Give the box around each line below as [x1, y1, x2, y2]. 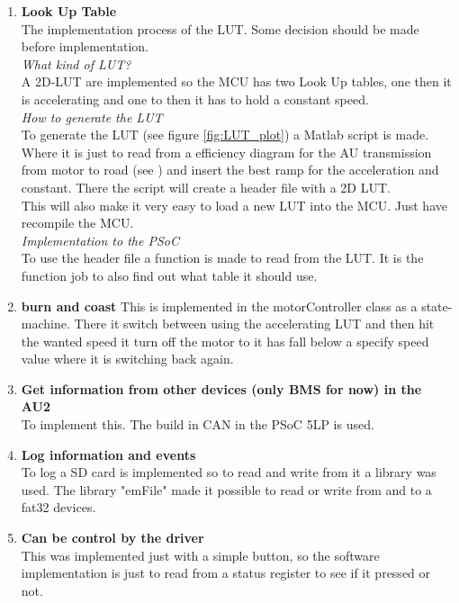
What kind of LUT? [21, 54, 131, 73]
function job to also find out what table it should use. [21, 265, 318, 284]
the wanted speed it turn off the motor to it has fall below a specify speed [21, 331, 429, 350]
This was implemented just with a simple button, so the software [21, 545, 380, 564]
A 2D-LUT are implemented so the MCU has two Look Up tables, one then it [21, 72, 452, 91]
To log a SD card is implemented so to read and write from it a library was [21, 463, 436, 481]
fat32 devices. [21, 498, 96, 517]
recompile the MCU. [21, 213, 134, 232]
